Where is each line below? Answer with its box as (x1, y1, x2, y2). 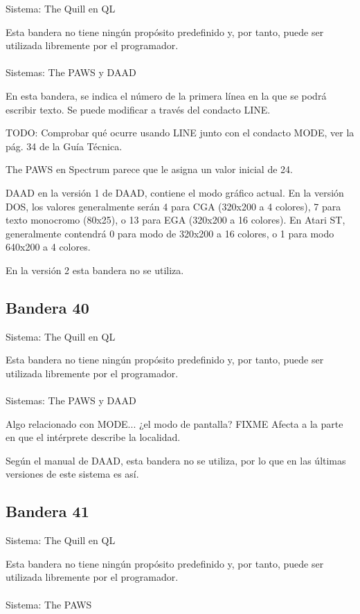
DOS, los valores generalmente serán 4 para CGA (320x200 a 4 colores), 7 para (6, 199, 341, 213)
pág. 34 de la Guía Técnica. (6, 138, 123, 153)
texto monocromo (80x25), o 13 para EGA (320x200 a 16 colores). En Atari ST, (6, 213, 345, 227)
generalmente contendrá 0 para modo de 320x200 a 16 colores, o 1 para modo (6, 226, 334, 240)
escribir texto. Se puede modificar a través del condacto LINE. (6, 102, 271, 116)
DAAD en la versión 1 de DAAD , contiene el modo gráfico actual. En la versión (6, 185, 344, 199)
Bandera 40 (6, 296, 89, 318)
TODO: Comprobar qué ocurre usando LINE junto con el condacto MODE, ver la (6, 125, 354, 140)
